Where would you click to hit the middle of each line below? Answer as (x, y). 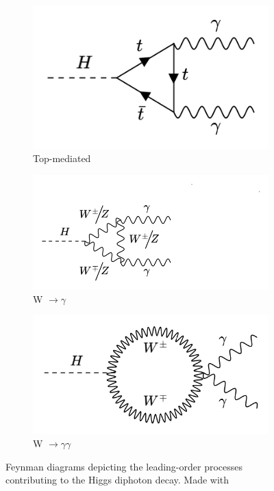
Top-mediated (62, 158)
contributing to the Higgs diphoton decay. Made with (117, 480)
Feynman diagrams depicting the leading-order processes (124, 466)
